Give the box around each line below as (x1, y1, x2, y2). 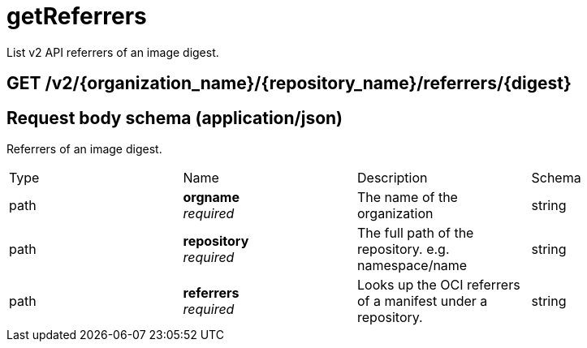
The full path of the (357, 225, 474, 242)
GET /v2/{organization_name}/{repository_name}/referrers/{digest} (6, 73, 572, 94)
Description (357, 170, 428, 187)
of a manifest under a (357, 293, 488, 310)
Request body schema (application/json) (6, 107, 343, 128)
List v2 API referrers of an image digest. (6, 45, 219, 59)
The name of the (357, 189, 458, 206)
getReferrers (6, 2, 147, 30)
